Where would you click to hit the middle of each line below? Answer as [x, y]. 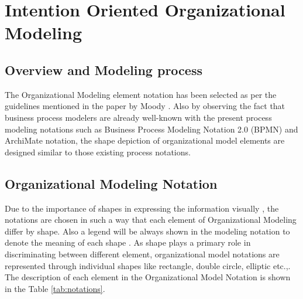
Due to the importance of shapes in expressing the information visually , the [142, 208]
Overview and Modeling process [104, 69]
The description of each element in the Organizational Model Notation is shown [148, 277]
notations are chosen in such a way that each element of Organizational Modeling [151, 220]
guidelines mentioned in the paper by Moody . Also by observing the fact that [145, 106]
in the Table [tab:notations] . [55, 288]
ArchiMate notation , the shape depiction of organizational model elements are [145, 140]
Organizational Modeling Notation [111, 183]
